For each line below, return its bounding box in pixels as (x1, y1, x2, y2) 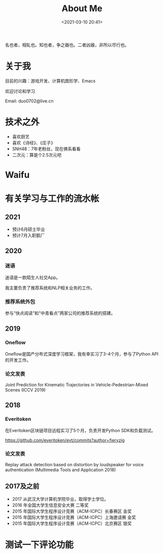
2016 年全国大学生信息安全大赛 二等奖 (12, 502, 89, 508)
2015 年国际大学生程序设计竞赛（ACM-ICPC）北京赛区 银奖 (12, 520, 132, 526)
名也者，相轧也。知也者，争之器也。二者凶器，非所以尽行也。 (5, 42, 129, 48)
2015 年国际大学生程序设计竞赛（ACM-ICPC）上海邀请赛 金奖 (12, 514, 136, 520)
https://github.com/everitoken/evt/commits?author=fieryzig (5, 437, 125, 443)
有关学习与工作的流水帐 (5, 193, 100, 204)
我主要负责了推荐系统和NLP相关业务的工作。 (5, 285, 95, 291)
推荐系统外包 (5, 298, 36, 305)
